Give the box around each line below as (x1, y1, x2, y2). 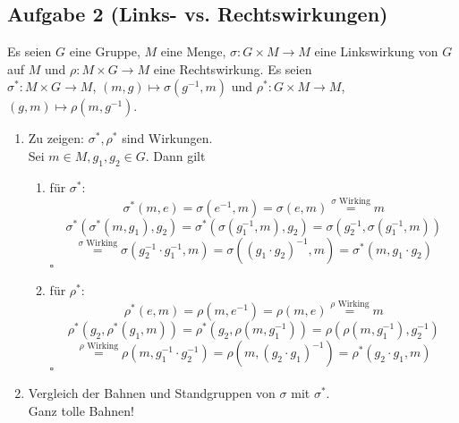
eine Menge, (160, 42, 226, 61)
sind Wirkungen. (122, 129, 213, 148)
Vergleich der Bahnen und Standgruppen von (28, 384, 276, 402)
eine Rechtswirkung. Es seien (153, 59, 312, 78)
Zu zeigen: (28, 129, 85, 148)
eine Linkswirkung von (314, 42, 438, 61)
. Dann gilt (145, 146, 206, 165)
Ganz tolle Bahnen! (28, 402, 134, 419)
